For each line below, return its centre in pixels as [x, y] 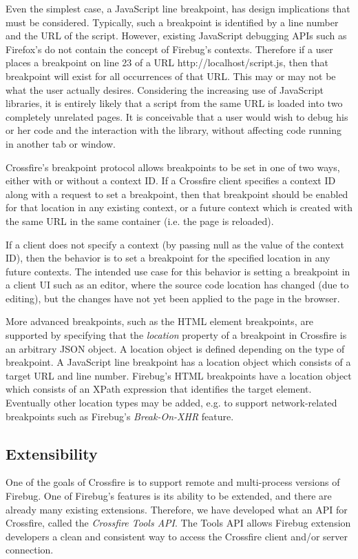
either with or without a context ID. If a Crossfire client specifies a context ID [171, 180]
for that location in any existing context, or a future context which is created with [179, 207]
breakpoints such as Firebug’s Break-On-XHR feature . [120, 416]
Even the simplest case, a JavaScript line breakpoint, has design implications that [178, 8]
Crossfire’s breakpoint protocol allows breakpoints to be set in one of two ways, [173, 167]
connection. [30, 550]
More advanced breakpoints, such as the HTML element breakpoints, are [160, 321]
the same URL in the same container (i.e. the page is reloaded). [140, 220]
